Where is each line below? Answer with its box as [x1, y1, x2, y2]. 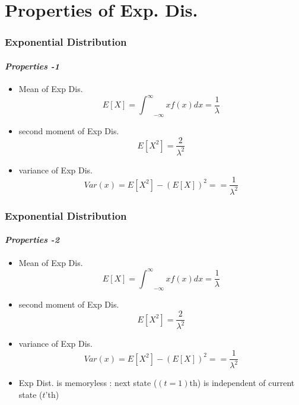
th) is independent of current [189, 376, 295, 389]
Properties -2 [5, 233, 59, 246]
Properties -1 [5, 59, 59, 72]
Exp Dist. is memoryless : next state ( [18, 376, 157, 389]
